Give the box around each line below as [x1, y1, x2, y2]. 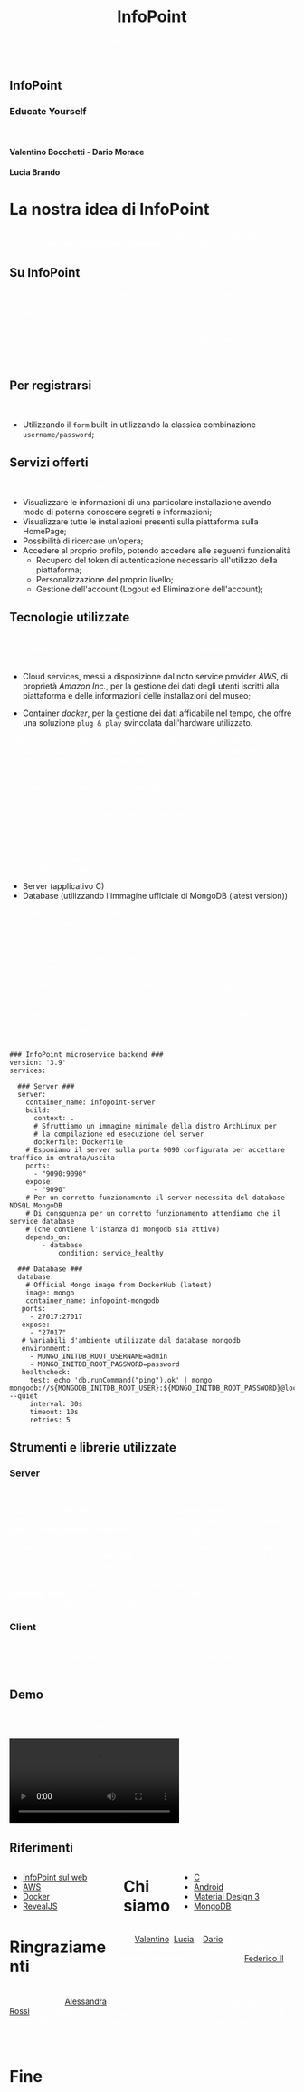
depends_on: [25, 1232, 71, 1242]
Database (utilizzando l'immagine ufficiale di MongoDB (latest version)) [22, 890, 288, 901]
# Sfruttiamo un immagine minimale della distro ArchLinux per [33, 1121, 278, 1130]
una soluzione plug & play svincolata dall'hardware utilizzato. [22, 717, 253, 728]
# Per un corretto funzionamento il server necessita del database [25, 1193, 285, 1202]
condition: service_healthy [57, 1248, 165, 1257]
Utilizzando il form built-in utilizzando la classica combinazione [22, 419, 256, 430]
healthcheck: [21, 1367, 71, 1376]
